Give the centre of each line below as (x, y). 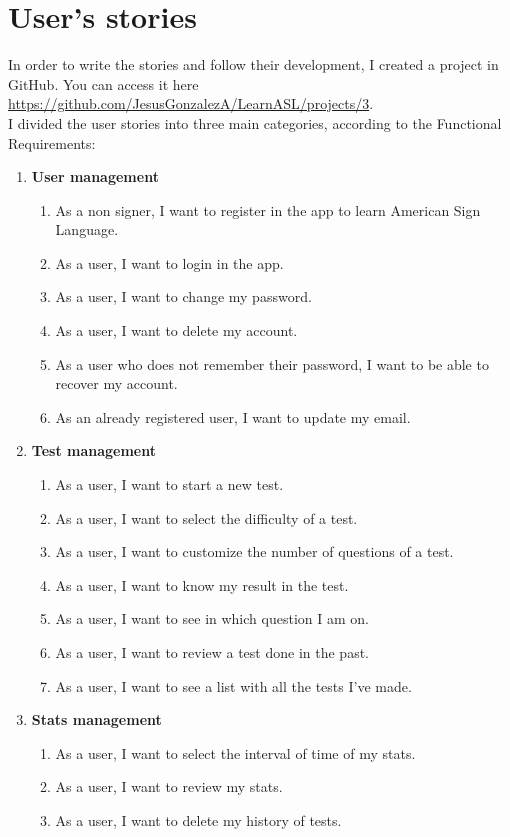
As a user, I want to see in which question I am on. (212, 618)
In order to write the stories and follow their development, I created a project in (253, 64)
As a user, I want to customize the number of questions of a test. (254, 551)
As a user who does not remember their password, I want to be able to (272, 363)
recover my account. (116, 383)
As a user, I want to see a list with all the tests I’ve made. (233, 685)
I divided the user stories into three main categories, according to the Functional (255, 122)
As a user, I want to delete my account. (176, 330)
